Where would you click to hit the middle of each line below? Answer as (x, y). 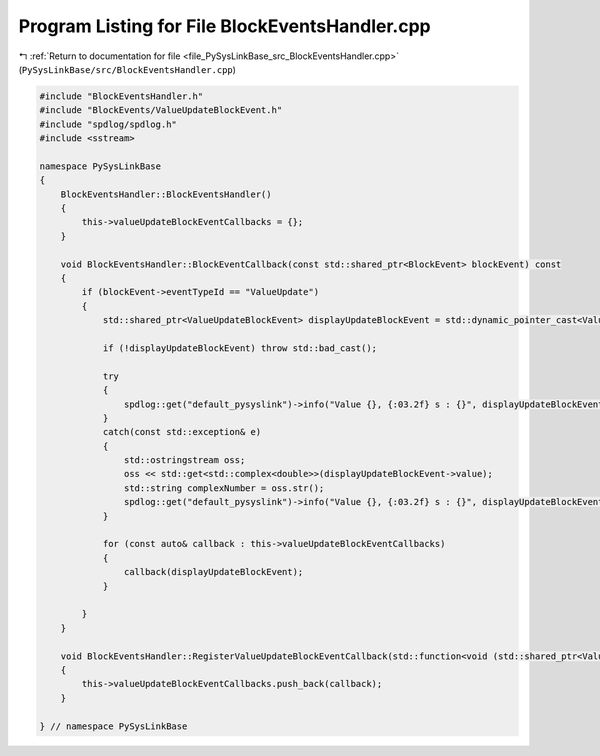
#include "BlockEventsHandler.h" (121, 96)
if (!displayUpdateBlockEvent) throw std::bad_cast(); (240, 348)
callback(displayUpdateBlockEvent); (213, 572)
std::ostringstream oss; (184, 460)
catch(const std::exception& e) (182, 432)
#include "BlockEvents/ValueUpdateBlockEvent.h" (161, 110)
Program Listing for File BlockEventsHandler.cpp (224, 26)
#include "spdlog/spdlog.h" (108, 124)
